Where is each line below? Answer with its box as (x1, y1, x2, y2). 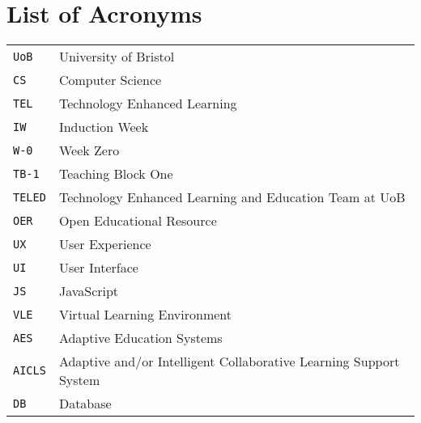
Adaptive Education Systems (58, 328, 223, 348)
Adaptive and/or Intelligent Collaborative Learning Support (58, 352, 400, 371)
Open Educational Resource (58, 211, 217, 231)
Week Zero (58, 141, 120, 160)
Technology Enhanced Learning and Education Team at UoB (58, 188, 406, 207)
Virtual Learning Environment (58, 305, 232, 324)
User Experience (58, 235, 151, 254)
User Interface (58, 258, 138, 277)
